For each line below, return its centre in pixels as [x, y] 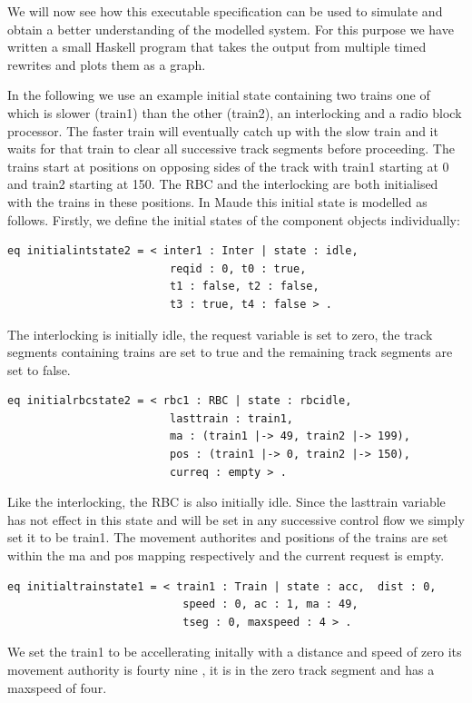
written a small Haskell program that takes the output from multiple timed [217, 47]
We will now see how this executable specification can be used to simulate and [225, 11]
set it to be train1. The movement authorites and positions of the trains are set [228, 537]
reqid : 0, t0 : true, [238, 268]
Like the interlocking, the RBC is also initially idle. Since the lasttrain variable [226, 502]
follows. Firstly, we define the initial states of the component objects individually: [234, 219]
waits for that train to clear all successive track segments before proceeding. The [231, 149]
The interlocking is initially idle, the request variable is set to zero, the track [220, 334]
